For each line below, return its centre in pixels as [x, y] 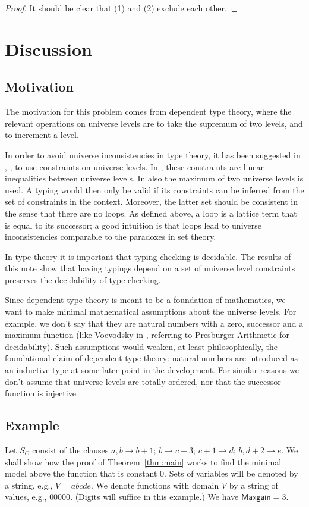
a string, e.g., [29, 485]
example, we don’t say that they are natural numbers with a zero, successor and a [154, 323]
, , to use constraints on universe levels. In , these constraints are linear [134, 166]
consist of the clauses [70, 450]
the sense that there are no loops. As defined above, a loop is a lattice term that [151, 213]
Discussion [48, 48]
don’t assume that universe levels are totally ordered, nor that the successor [143, 381]
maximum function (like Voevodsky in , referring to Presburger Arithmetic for [147, 335]
